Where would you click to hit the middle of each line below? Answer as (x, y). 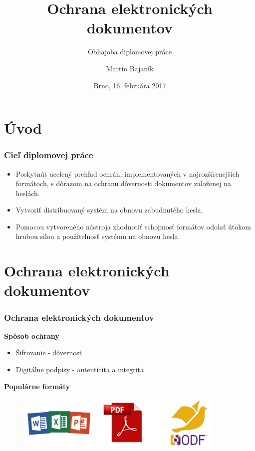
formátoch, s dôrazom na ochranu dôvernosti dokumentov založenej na (123, 183)
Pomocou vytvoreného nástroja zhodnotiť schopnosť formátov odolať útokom (133, 226)
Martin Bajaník (130, 68)
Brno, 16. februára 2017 (130, 85)
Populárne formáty (37, 386)
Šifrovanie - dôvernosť (49, 352)
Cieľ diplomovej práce (49, 155)
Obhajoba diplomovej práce (130, 52)
